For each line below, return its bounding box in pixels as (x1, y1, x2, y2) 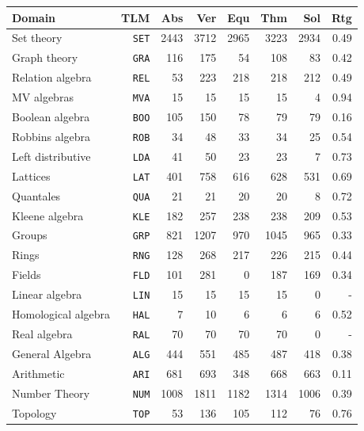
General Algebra (12, 345, 92, 361)
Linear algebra (12, 286, 82, 303)
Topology (12, 404, 57, 421)
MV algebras (12, 89, 74, 105)
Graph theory (12, 49, 78, 66)
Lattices (12, 167, 51, 184)
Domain (12, 9, 56, 25)
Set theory (12, 29, 63, 46)
